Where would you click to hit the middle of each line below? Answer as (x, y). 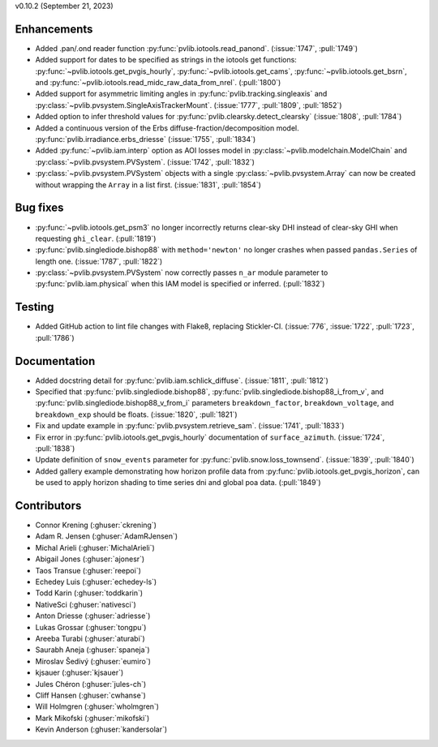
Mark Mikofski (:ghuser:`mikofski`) (92, 718)
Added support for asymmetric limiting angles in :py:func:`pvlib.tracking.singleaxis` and (181, 94)
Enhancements (54, 29)
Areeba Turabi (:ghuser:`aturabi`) (90, 638)
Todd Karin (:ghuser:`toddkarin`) (89, 593)
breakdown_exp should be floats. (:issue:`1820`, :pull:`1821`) (137, 414)
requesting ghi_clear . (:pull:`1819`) (96, 238)
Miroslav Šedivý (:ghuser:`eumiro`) (93, 661)
